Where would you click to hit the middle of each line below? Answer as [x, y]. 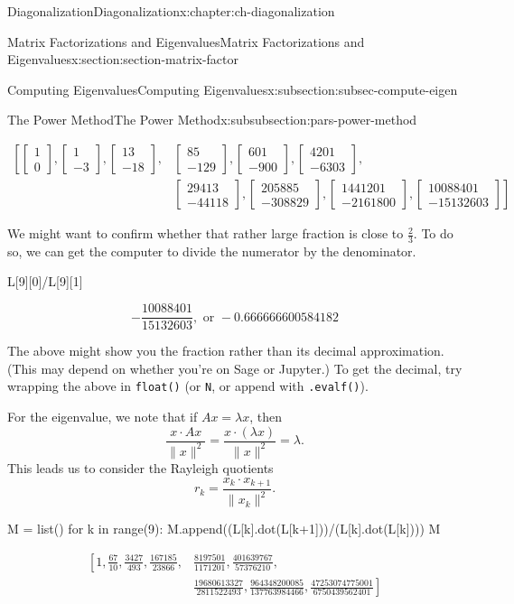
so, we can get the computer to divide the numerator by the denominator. [212, 251]
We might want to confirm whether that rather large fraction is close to [206, 233]
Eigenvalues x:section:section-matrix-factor [123, 59]
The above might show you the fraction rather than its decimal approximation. [226, 351]
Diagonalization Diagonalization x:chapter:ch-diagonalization [171, 11]
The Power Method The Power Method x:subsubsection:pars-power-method [212, 120]
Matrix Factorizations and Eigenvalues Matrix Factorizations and [186, 41]
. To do [433, 233]
